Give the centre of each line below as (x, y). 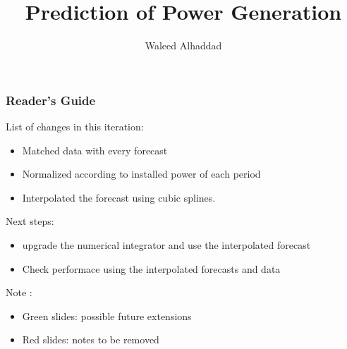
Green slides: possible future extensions (107, 316)
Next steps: (30, 221)
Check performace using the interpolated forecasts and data (151, 268)
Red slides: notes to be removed (91, 339)
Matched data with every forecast (95, 150)
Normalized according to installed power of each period (141, 174)
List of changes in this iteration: (75, 127)
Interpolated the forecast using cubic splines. (119, 197)
